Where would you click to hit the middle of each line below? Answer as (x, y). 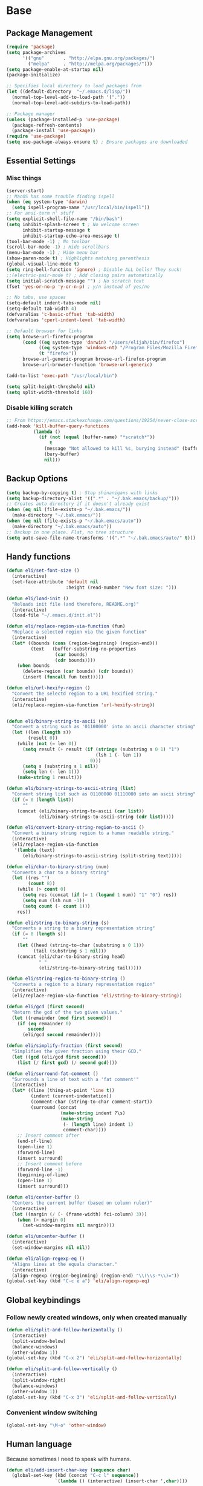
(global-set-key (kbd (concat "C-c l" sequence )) (75, 1476)
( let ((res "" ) (31, 878)
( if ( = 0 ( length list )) (43, 800)
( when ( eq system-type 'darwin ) (47, 202)
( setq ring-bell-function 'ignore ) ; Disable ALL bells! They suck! (94, 269)
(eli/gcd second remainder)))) (62, 1035)
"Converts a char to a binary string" (61, 872)
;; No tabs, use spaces (36, 298)
